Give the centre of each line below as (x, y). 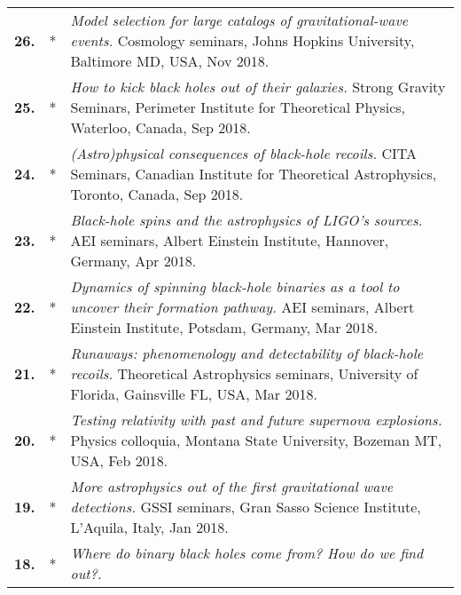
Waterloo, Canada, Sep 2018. (160, 127)
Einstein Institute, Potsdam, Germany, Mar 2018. (224, 327)
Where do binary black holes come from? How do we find (247, 553)
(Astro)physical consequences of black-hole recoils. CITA (244, 153)
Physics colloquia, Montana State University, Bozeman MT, (256, 440)
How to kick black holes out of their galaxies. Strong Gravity (258, 87)
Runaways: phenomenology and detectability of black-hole (247, 353)
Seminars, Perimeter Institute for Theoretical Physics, (238, 107)
